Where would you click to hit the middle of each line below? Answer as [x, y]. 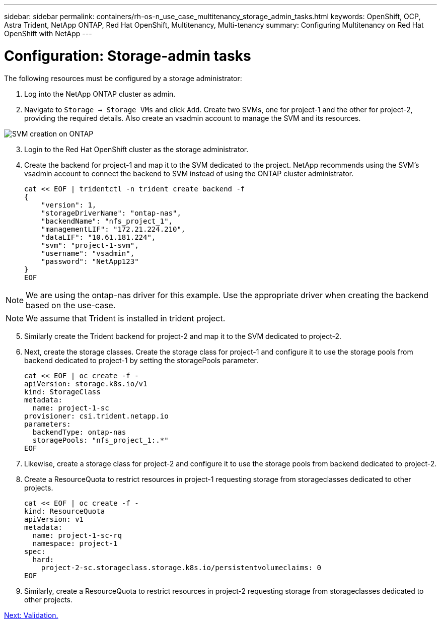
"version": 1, [69, 205]
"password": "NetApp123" [90, 261]
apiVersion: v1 [54, 519]
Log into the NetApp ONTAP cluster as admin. [100, 94]
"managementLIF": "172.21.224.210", [113, 229]
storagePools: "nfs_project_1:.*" [100, 440]
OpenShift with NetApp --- [48, 33]
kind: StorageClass [62, 392]
